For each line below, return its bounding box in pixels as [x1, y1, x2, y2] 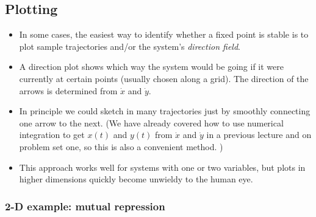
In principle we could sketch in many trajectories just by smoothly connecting [19, 105, 311, 117]
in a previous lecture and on [206, 128, 312, 141]
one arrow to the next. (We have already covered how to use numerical [19, 116, 284, 129]
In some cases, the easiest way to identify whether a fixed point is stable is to [19, 28, 309, 41]
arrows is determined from [19, 84, 118, 97]
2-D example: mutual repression [5, 198, 165, 213]
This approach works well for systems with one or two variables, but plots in [19, 160, 306, 173]
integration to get [19, 128, 85, 141]
